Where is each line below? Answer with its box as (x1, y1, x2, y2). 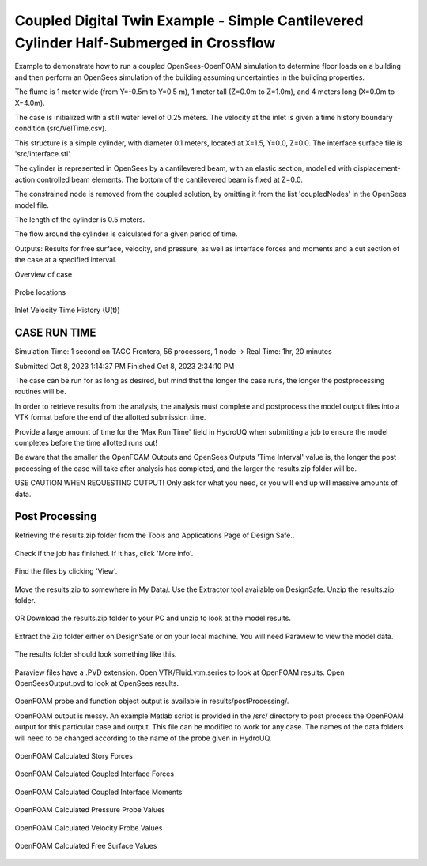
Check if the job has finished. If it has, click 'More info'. (14, 548, 194, 558)
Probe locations (14, 287, 66, 296)
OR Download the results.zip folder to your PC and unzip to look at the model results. (14, 613, 292, 623)
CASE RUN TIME (14, 326, 96, 340)
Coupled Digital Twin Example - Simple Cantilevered (14, 12, 364, 29)
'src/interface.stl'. (14, 149, 72, 159)
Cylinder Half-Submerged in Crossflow (14, 34, 276, 51)
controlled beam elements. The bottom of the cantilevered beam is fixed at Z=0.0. (36, 175, 304, 184)
